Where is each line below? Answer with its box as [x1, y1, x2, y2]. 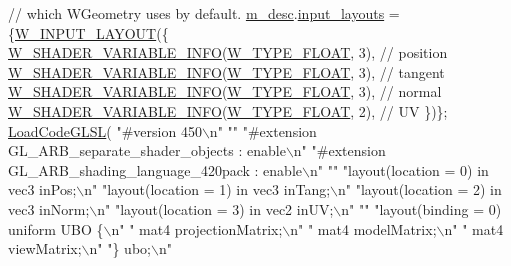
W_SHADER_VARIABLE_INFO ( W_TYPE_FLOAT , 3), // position [8, 42, 448, 63]
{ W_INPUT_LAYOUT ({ [8, 22, 169, 43]
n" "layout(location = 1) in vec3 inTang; [84, 179, 331, 200]
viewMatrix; [8, 238, 82, 259]
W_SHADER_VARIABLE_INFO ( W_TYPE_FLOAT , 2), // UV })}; [8, 100, 448, 121]
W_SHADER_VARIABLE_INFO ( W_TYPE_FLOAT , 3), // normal [8, 81, 442, 102]
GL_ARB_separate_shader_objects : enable [8, 140, 286, 161]
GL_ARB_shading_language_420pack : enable [8, 159, 302, 180]
